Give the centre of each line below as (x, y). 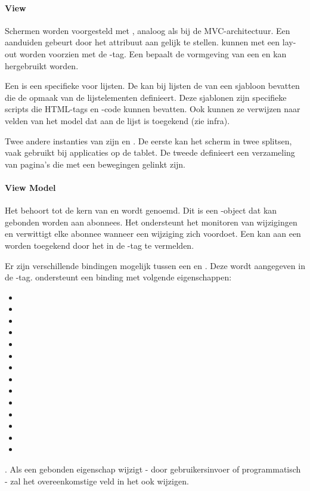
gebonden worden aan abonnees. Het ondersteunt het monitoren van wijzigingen (151, 222)
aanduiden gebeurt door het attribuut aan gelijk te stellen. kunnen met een (142, 42)
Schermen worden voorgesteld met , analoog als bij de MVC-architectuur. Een (148, 30)
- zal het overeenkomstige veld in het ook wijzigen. (97, 481)
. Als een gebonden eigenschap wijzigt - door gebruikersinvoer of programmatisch (153, 469)
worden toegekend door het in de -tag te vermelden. (100, 245)
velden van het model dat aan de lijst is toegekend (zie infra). (117, 120)
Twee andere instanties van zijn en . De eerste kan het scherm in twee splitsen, (148, 140)
